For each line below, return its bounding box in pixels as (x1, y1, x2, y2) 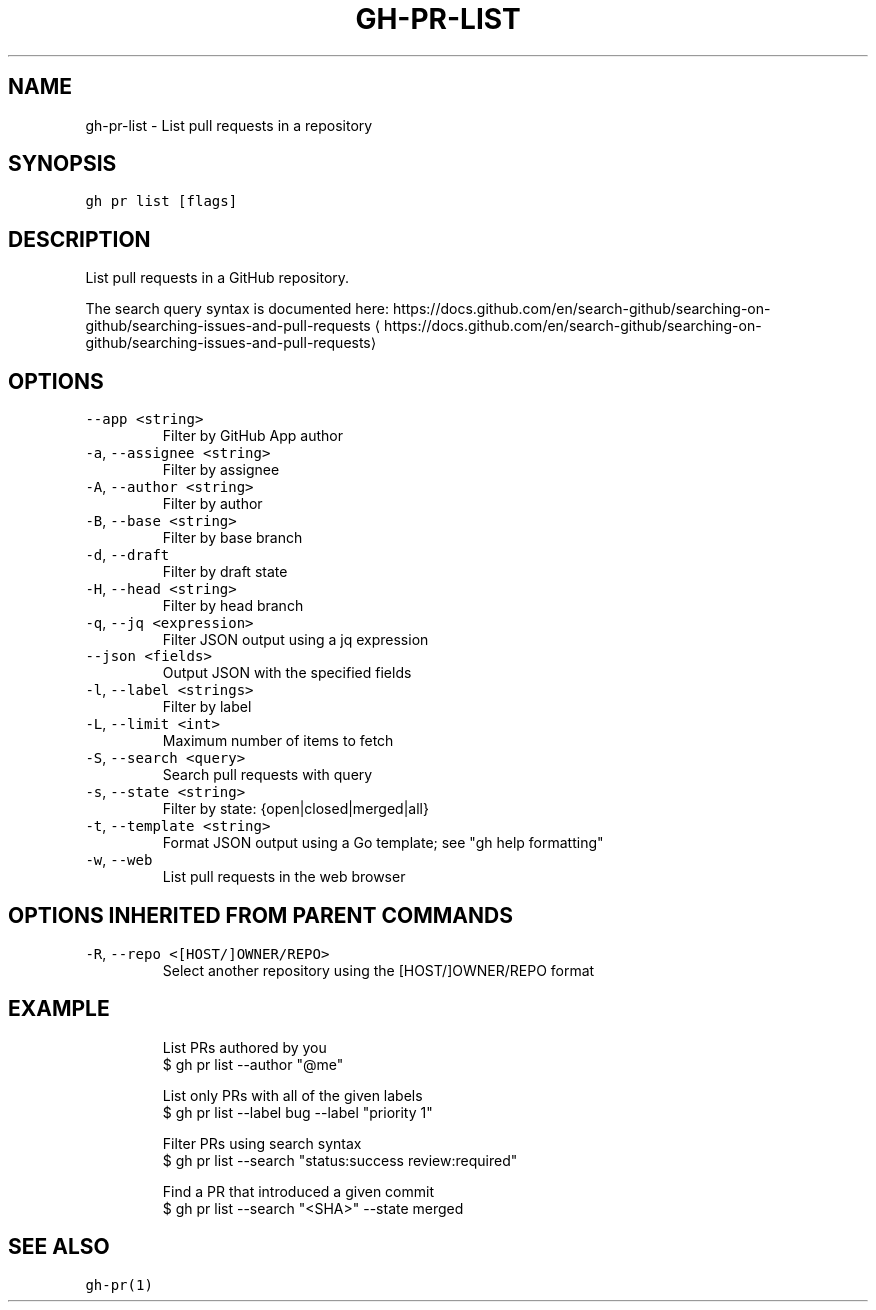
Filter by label (162, 698, 252, 716)
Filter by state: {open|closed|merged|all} (162, 800, 429, 818)
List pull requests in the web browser (162, 868, 406, 886)
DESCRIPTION (8, 226, 151, 252)
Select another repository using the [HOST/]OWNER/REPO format (162, 961, 595, 979)
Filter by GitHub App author (162, 427, 343, 445)
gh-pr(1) (85, 1276, 153, 1293)
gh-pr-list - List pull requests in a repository (85, 116, 373, 134)
